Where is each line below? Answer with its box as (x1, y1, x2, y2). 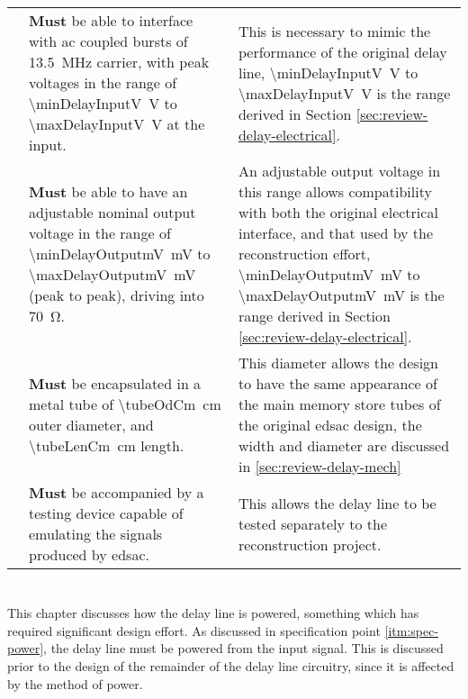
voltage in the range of (29, 222, 171, 243)
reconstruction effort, (238, 243, 371, 264)
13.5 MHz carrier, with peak (29, 51, 210, 72)
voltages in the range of (29, 72, 177, 93)
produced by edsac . (29, 544, 149, 565)
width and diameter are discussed (238, 435, 450, 456)
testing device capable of (29, 503, 184, 523)
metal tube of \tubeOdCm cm (29, 394, 221, 414)
